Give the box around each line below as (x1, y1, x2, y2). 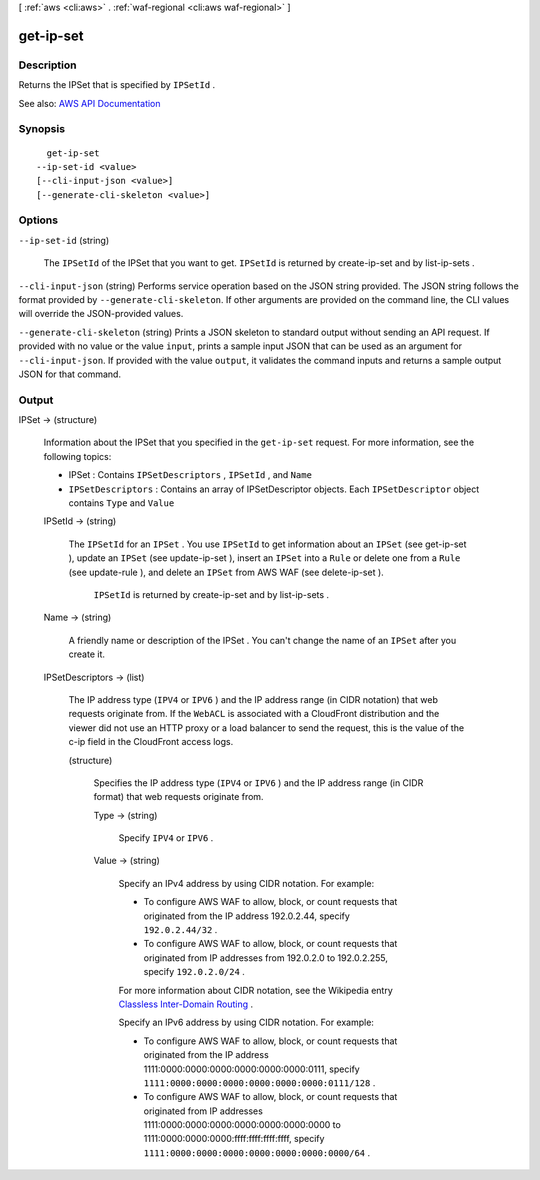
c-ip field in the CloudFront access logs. (68, 736, 234, 748)
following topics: (43, 450, 112, 462)
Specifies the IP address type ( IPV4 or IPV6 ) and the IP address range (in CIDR (93, 776, 424, 789)
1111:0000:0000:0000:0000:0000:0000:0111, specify (143, 1063, 360, 1075)
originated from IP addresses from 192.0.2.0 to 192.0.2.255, (143, 951, 389, 964)
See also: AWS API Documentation (18, 97, 161, 109)
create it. (68, 648, 105, 660)
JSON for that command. (18, 368, 122, 380)
